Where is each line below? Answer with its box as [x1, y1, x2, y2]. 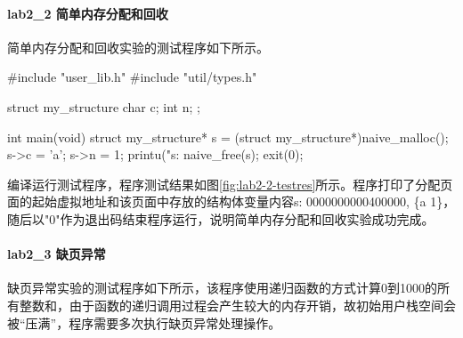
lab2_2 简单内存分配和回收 [7, 4, 168, 22]
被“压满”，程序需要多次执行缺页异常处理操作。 [7, 313, 281, 332]
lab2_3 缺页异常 [7, 245, 106, 263]
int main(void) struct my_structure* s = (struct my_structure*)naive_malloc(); [7, 127, 449, 146]
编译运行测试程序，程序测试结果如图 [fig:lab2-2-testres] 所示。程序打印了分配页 [7, 174, 453, 193]
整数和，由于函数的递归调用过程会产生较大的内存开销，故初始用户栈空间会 [19, 295, 456, 314]
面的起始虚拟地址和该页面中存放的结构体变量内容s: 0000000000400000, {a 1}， [7, 192, 456, 211]
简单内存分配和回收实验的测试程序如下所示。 [7, 37, 269, 56]
